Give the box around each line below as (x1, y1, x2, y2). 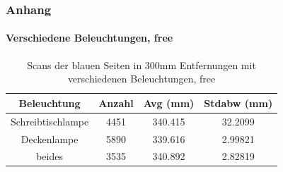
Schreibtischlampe (11, 113, 89, 128)
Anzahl (98, 95, 134, 110)
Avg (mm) (143, 95, 195, 110)
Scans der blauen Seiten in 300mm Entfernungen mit (27, 57, 256, 72)
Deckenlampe (21, 131, 79, 146)
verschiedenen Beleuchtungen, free (67, 71, 216, 86)
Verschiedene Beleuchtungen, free (6, 30, 173, 45)
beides (36, 149, 63, 164)
